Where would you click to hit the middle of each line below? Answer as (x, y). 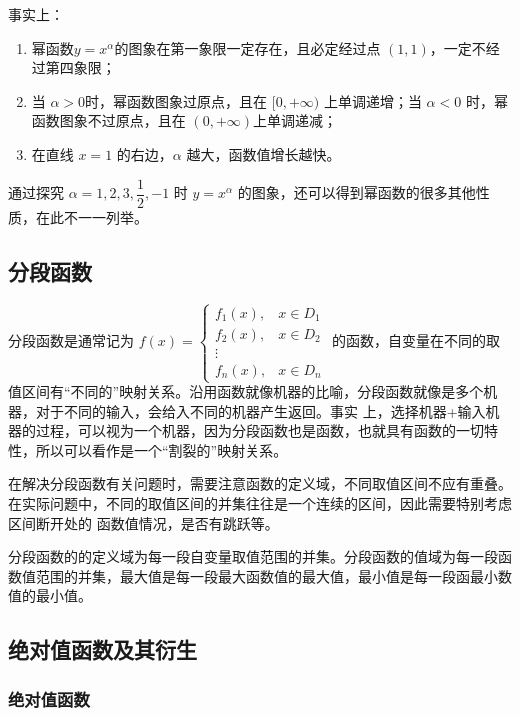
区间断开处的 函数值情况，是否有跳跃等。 (143, 522)
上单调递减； (295, 120)
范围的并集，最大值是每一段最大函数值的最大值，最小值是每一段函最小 (266, 575)
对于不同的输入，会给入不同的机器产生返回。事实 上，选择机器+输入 (260, 410)
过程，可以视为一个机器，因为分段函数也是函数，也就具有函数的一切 (259, 430)
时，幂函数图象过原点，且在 (176, 100)
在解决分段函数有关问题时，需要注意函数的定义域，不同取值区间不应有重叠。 (260, 483)
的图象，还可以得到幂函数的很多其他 (356, 192)
